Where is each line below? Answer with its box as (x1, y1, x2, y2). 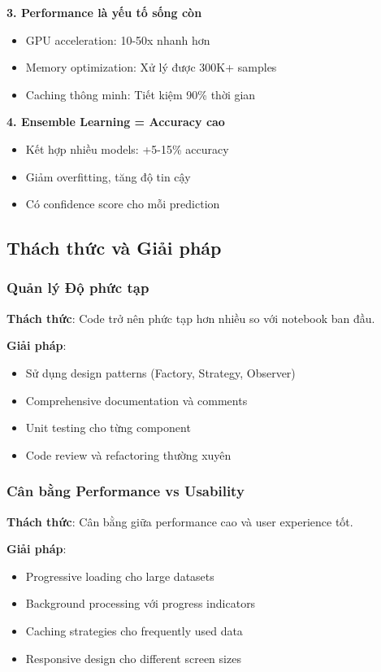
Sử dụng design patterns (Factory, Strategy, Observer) (25, 364, 296, 381)
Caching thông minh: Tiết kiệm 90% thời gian (25, 85, 256, 103)
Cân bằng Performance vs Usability (6, 481, 245, 501)
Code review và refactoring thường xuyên (25, 446, 232, 463)
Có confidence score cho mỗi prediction (25, 195, 220, 212)
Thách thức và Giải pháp (6, 235, 222, 260)
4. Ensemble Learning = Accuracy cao (6, 113, 225, 130)
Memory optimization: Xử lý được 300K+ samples (25, 59, 277, 76)
